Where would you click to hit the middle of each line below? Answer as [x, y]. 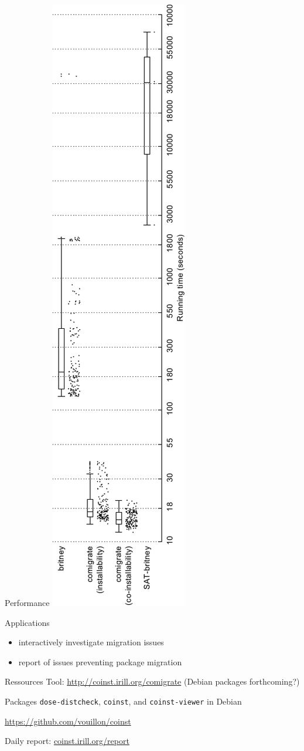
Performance [27, 602]
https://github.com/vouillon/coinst [68, 721]
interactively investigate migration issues [91, 642]
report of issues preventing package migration [100, 661]
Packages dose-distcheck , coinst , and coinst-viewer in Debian [123, 701]
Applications [27, 622]
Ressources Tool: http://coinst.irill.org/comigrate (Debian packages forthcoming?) [152, 681]
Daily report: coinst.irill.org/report [67, 741]
